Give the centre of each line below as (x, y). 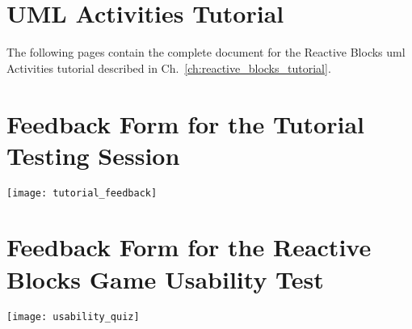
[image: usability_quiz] (73, 316)
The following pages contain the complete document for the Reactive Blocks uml (206, 52)
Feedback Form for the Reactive (189, 247)
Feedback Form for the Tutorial (185, 123)
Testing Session (93, 155)
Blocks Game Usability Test (165, 278)
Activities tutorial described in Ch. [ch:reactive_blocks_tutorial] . (169, 67)
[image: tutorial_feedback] (82, 193)
